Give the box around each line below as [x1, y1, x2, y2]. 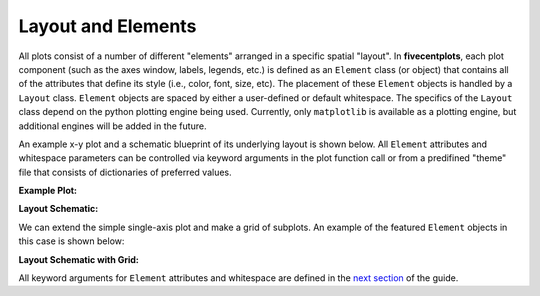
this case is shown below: [18, 235, 125, 247]
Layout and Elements [18, 15, 197, 37]
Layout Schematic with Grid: [18, 253, 140, 265]
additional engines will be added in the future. [18, 120, 207, 132]
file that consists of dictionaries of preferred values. [18, 166, 232, 178]
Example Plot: [18, 185, 78, 197]
